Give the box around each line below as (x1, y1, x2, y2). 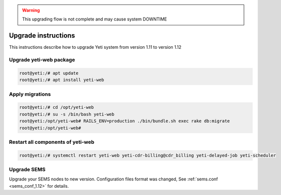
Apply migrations (9, 91, 51, 97)
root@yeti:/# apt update (19, 70, 79, 76)
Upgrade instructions (9, 32, 75, 40)
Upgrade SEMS (9, 166, 46, 173)
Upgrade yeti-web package (9, 57, 75, 63)
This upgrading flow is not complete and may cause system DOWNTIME (22, 16, 168, 22)
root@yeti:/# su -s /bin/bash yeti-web (19, 111, 114, 117)
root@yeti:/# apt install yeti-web (19, 77, 104, 83)
